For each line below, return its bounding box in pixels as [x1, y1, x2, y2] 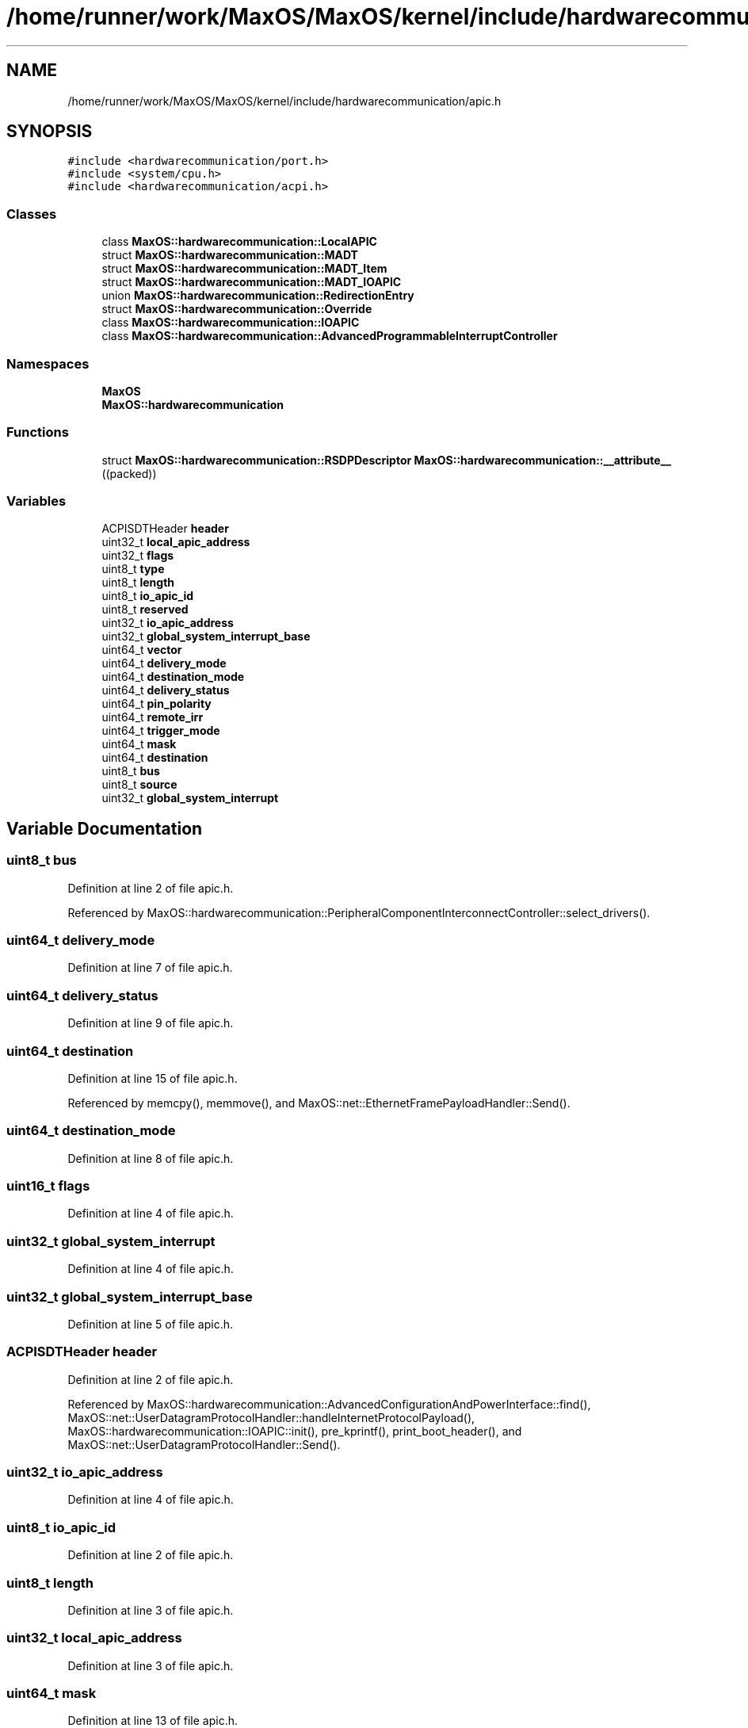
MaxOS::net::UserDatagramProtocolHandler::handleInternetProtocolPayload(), [67, 1410, 475, 1424]
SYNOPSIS [6, 121, 93, 142]
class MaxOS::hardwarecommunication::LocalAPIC [101, 235, 377, 249]
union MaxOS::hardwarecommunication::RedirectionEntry [101, 289, 414, 303]
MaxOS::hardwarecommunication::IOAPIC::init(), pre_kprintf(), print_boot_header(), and [67, 1424, 522, 1438]
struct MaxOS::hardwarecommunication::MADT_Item [101, 262, 387, 276]
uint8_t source [101, 778, 177, 792]
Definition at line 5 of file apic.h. [67, 1317, 233, 1331]
